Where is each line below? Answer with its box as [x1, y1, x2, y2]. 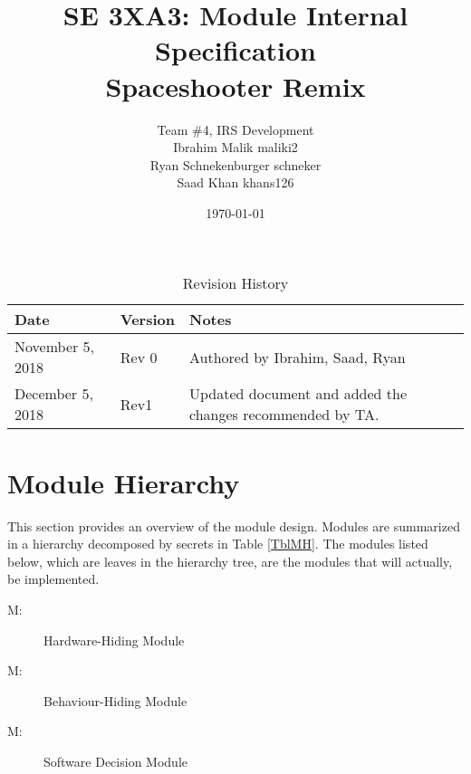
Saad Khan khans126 [177, 173, 294, 192]
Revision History [182, 272, 289, 294]
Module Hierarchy [7, 463, 240, 501]
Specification [155, 32, 316, 69]
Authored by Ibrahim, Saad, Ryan [189, 346, 406, 368]
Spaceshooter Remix [105, 67, 366, 104]
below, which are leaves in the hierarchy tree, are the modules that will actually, [7, 551, 453, 570]
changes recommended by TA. [189, 404, 380, 425]
